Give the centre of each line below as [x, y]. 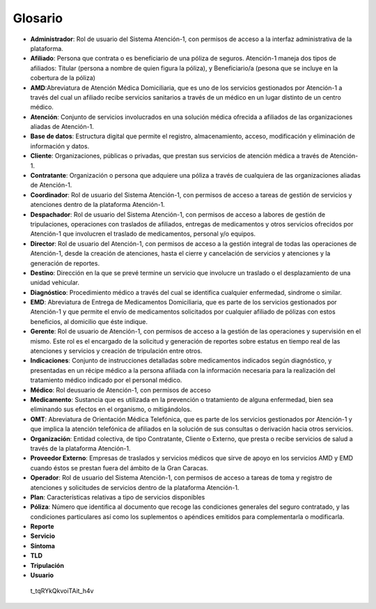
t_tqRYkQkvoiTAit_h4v [62, 591]
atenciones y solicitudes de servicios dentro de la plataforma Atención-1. [135, 487]
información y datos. [60, 146]
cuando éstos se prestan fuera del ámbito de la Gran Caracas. [119, 468]
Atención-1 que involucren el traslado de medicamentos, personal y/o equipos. [143, 234]
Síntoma [43, 546]
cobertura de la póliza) [63, 78]
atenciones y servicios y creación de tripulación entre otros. [116, 351]
